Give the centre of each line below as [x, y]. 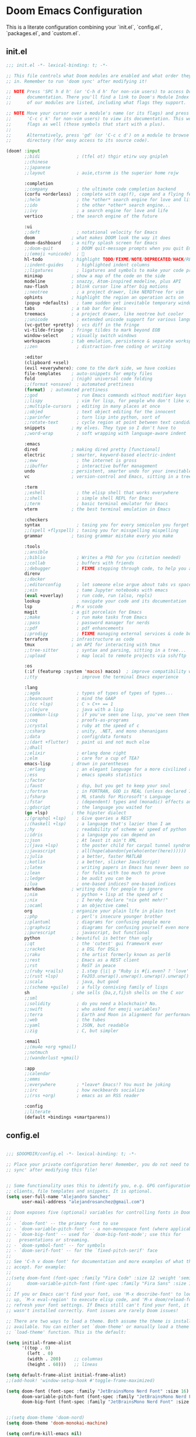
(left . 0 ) [40, 1354]
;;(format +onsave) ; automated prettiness [79, 384]
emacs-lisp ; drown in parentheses [77, 764]
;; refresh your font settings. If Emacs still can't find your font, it [98, 1305]
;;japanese [37, 167]
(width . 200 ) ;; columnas [65, 1359]
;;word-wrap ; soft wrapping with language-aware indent [105, 434]
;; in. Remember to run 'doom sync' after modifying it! [77, 81]
